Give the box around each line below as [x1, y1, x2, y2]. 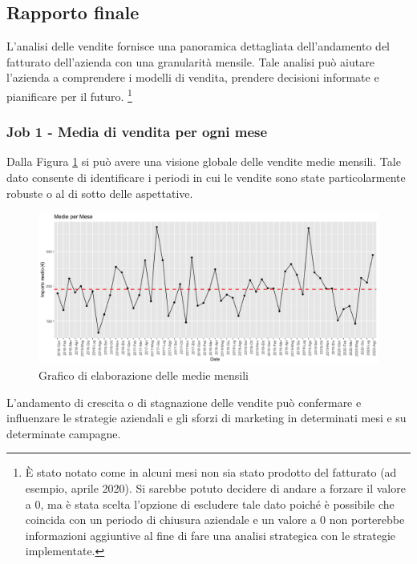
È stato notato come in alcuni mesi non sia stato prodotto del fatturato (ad [25, 464, 397, 481]
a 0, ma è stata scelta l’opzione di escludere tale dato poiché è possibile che [25, 495, 395, 512]
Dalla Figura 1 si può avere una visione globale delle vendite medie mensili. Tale [6, 153, 401, 170]
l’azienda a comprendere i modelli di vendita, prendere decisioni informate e [6, 69, 379, 86]
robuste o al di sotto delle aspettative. [6, 184, 193, 201]
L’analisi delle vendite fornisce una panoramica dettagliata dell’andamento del [6, 38, 391, 54]
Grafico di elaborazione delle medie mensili [38, 367, 249, 384]
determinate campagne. [6, 425, 121, 441]
